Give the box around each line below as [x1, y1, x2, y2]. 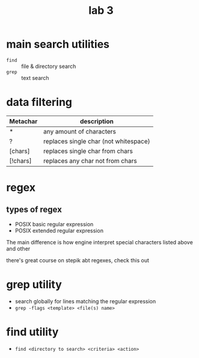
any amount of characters [43, 127, 116, 135]
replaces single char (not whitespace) [43, 137, 150, 145]
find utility [6, 326, 59, 339]
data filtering [6, 96, 73, 109]
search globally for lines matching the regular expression [14, 297, 156, 304]
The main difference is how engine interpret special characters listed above [6, 238, 194, 245]
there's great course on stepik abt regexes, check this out [6, 256, 149, 264]
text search [21, 74, 49, 81]
